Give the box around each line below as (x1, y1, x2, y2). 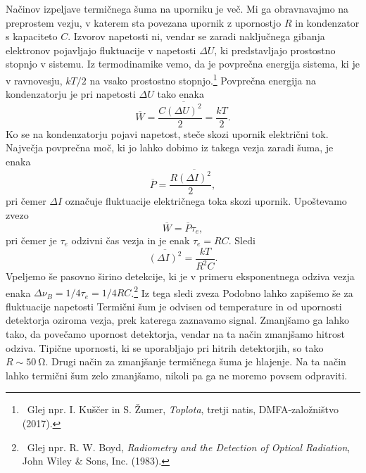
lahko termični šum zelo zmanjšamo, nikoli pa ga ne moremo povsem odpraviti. (6, 367, 348, 382)
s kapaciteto (6, 29, 58, 44)
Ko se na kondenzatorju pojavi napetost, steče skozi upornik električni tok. (6, 126, 329, 141)
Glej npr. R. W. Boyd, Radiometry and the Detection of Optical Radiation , (27, 439, 351, 454)
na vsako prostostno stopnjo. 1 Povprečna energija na (89, 70, 316, 87)
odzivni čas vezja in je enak (71, 233, 190, 248)
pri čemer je (6, 233, 57, 248)
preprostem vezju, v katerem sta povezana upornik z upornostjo (6, 15, 282, 30)
